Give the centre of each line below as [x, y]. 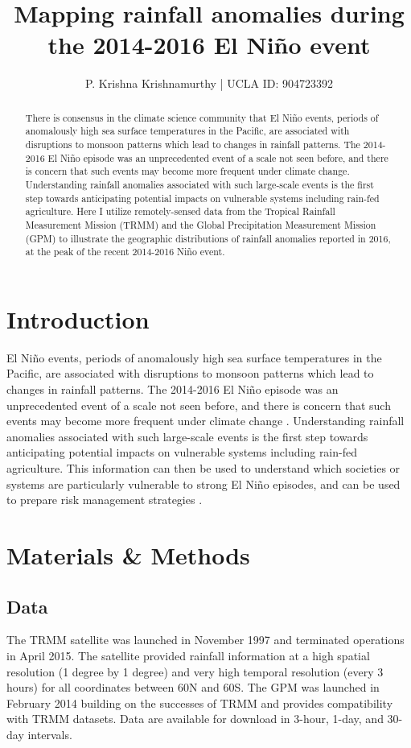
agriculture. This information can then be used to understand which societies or [203, 468]
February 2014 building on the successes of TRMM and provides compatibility [200, 703]
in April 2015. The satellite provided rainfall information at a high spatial [188, 655]
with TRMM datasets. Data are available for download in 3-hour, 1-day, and [195, 719]
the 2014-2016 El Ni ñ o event [209, 45]
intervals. [50, 734]
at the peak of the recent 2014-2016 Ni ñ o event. [125, 252]
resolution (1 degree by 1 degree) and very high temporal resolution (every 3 [195, 671]
